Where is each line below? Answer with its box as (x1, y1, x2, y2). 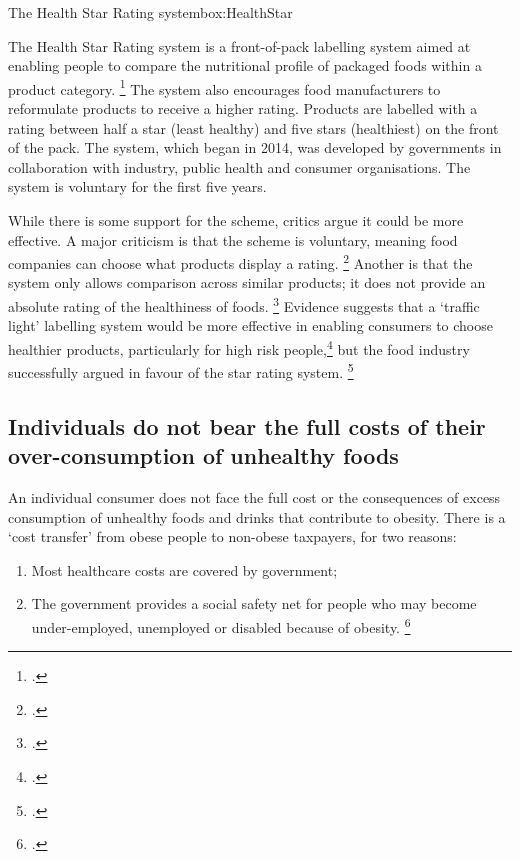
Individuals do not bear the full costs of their (8, 410, 486, 441)
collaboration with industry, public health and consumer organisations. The (8, 156, 471, 177)
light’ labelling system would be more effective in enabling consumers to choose (8, 315, 493, 336)
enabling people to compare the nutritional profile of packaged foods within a (8, 55, 482, 76)
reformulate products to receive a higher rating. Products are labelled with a (8, 98, 478, 119)
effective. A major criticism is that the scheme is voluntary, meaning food (8, 229, 458, 250)
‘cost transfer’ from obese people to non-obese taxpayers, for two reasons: (8, 526, 457, 547)
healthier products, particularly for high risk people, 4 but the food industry (8, 335, 470, 359)
